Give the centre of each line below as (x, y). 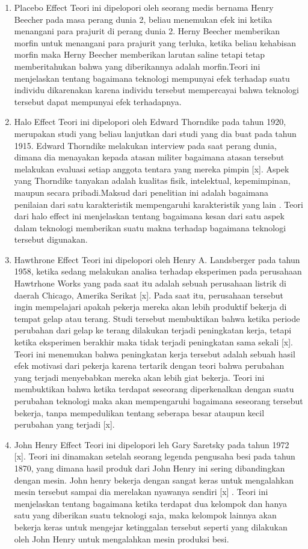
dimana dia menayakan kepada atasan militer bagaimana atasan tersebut (149, 157)
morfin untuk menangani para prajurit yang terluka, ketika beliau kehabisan (155, 42)
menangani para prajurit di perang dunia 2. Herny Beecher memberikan (147, 31)
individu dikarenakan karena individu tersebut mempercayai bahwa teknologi (156, 90)
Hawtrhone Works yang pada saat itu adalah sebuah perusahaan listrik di (150, 283)
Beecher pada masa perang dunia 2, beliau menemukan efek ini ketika (143, 19)
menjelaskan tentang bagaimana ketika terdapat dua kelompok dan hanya (151, 503)
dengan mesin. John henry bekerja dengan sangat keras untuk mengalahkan (154, 480)
